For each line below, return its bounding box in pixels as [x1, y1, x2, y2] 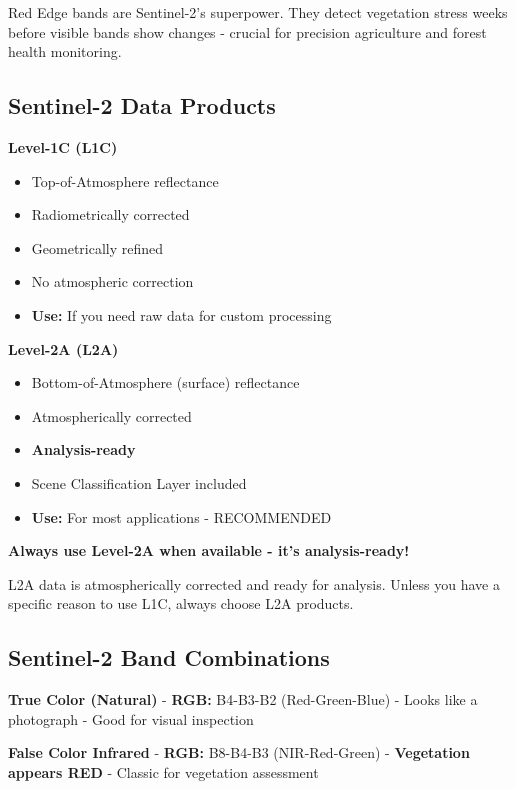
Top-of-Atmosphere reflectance [31, 170, 219, 191]
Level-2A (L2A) [8, 338, 119, 359]
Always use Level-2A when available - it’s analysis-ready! [8, 540, 410, 561]
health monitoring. [8, 41, 122, 62]
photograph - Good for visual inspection [8, 708, 254, 729]
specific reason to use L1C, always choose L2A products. [8, 593, 354, 614]
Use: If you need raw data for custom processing [31, 304, 332, 325]
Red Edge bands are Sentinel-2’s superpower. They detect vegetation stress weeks [8, 2, 508, 22]
